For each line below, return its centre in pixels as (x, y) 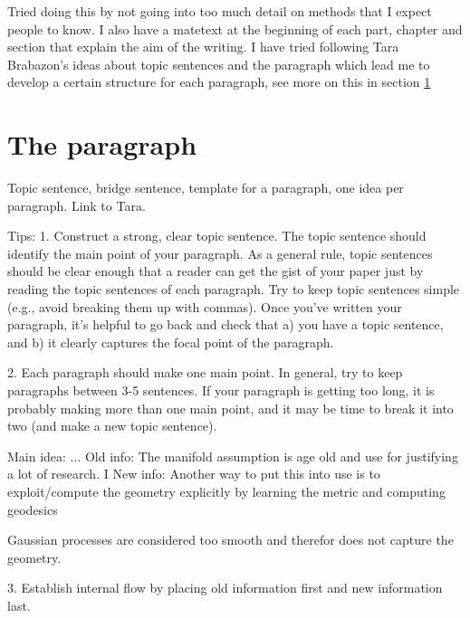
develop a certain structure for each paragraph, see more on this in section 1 (219, 82)
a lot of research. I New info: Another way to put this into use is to (194, 474)
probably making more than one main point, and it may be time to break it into (230, 408)
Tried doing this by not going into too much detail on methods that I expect (220, 11)
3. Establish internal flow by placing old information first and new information (225, 588)
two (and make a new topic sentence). (112, 426)
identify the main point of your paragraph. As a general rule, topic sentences (220, 253)
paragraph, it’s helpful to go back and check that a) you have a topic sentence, (225, 324)
